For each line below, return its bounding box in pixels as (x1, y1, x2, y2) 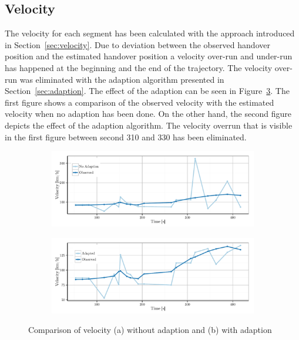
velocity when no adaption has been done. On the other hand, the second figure (5, 107, 291, 120)
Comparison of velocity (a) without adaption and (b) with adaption (28, 324, 272, 336)
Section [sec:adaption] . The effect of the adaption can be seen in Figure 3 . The (5, 85, 290, 97)
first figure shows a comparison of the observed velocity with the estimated (5, 96, 274, 108)
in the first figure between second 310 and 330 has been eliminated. (5, 130, 247, 143)
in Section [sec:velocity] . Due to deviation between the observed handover (5, 38, 270, 51)
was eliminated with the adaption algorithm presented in (19, 73, 224, 85)
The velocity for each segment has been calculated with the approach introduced (5, 27, 295, 39)
